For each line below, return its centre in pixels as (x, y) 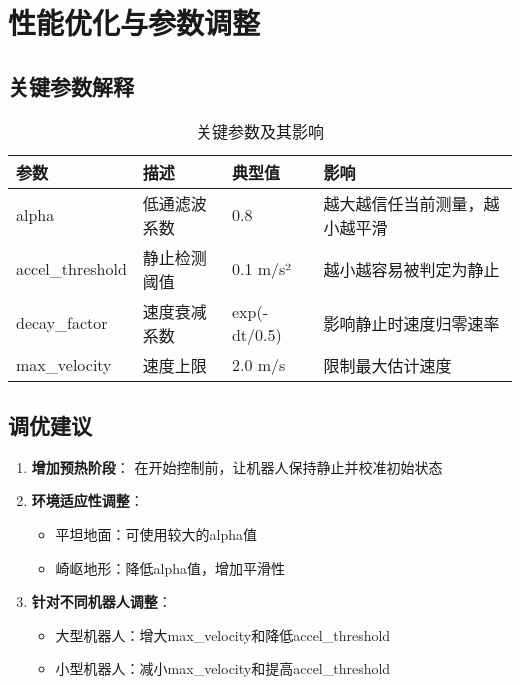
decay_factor (62, 323)
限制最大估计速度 (387, 365)
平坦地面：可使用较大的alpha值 (156, 533)
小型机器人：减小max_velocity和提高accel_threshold (223, 668)
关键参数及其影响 (259, 131)
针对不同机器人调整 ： (101, 601)
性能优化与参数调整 (134, 22)
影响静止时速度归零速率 (411, 323)
